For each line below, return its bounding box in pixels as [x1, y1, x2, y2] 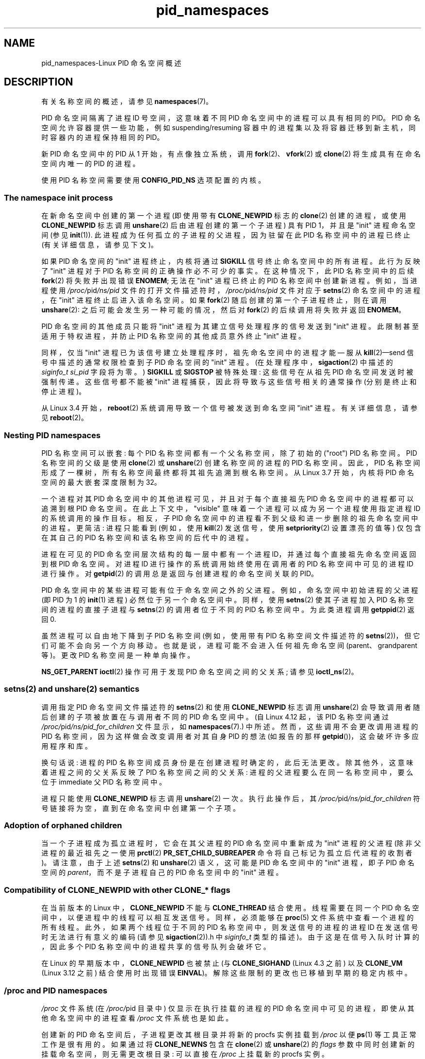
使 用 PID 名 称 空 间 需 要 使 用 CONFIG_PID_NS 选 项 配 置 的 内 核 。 [41, 176, 265, 185]
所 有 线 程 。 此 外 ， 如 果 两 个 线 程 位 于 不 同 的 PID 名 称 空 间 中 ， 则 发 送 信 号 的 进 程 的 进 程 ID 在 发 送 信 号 [41, 923, 418, 932]
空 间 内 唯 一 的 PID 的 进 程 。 [41, 159, 140, 168]
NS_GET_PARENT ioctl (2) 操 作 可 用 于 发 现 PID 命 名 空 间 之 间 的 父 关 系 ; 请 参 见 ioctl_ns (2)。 [41, 667, 358, 676]
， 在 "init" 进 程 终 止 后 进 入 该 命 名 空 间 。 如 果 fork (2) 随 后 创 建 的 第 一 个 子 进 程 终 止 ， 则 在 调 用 [41, 296, 387, 305]
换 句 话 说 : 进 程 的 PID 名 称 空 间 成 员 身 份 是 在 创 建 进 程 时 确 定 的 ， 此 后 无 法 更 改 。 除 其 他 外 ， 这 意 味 [41, 758, 413, 767]
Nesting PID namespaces [4, 430, 101, 440]
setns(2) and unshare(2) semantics [4, 684, 140, 694]
